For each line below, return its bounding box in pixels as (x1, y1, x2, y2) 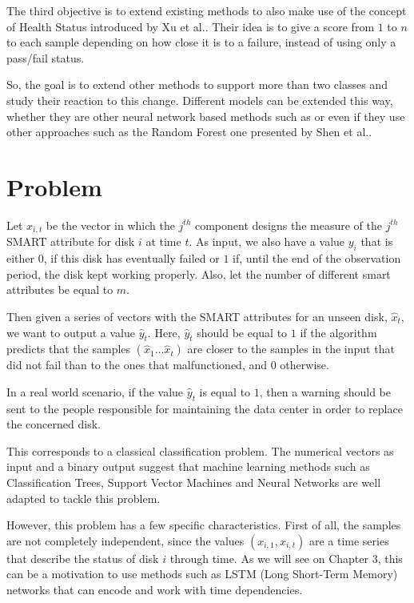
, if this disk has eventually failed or (43, 250, 220, 267)
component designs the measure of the (194, 216, 382, 233)
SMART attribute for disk (6, 233, 135, 250)
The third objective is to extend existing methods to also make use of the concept (6, 2, 407, 18)
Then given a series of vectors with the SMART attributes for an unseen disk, (6, 308, 388, 324)
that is (360, 233, 393, 250)
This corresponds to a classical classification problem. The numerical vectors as (6, 442, 394, 459)
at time (145, 233, 181, 250)
